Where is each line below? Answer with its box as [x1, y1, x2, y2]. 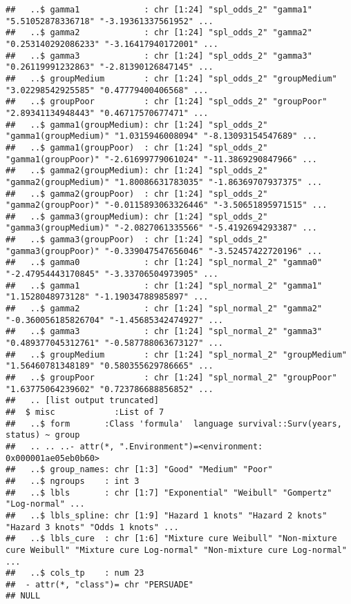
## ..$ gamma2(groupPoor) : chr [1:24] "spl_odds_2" [6, 188, 268, 199]
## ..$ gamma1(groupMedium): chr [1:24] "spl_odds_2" [6, 119, 268, 130]
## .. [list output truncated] [6, 396, 159, 406]
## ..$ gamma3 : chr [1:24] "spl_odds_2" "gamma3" [6, 50, 312, 61]
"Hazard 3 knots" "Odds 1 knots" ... [6, 522, 179, 532]
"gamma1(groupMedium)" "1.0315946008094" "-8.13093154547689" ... [6, 131, 318, 142]
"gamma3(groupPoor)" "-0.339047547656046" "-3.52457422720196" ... [6, 246, 323, 256]
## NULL [6, 591, 41, 601]
